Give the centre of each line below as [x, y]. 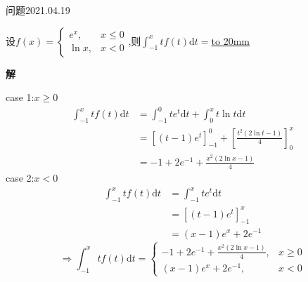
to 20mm [230, 40]
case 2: [20, 178]
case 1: [20, 97]
